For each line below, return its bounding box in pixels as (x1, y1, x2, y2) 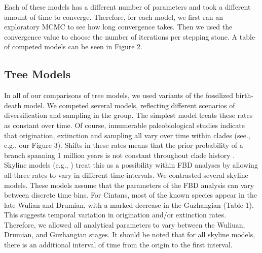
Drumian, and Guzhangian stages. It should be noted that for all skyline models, (4, 229, 255, 240)
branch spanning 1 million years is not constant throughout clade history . (4, 149, 235, 160)
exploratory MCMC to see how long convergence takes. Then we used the (4, 21, 233, 32)
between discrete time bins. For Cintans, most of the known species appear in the (4, 189, 257, 200)
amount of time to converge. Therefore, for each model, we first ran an (4, 11, 223, 22)
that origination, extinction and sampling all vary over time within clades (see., (4, 130, 250, 140)
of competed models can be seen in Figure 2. (4, 41, 142, 52)
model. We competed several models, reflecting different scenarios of (23, 100, 235, 110)
